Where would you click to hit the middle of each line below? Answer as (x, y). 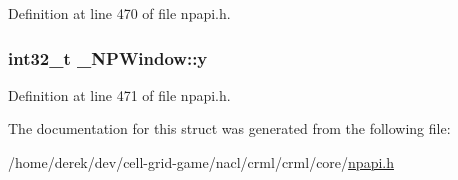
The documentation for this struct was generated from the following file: (229, 128)
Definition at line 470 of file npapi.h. (119, 13)
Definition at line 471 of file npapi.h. (119, 94)
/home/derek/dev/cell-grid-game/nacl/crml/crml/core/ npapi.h (201, 162)
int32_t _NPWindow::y (108, 57)
